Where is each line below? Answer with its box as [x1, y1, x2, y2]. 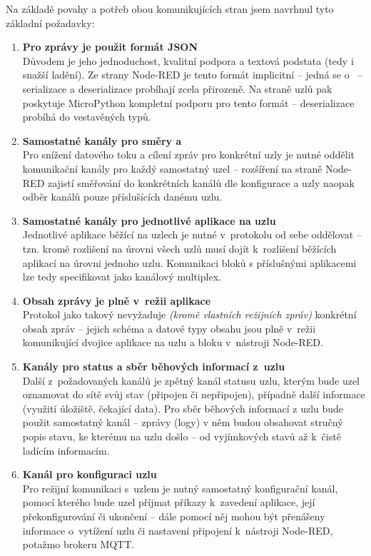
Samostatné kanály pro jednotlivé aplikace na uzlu [22, 213, 276, 228]
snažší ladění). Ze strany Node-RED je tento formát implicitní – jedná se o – [22, 67, 363, 82]
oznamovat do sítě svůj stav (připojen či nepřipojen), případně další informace [22, 387, 365, 402]
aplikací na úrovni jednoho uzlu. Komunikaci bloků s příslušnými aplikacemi [22, 255, 357, 270]
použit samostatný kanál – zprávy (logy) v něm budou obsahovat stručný [22, 415, 343, 430]
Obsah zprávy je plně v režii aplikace [22, 293, 211, 308]
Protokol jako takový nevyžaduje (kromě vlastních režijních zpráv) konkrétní [22, 307, 357, 322]
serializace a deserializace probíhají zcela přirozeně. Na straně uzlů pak [22, 81, 332, 96]
